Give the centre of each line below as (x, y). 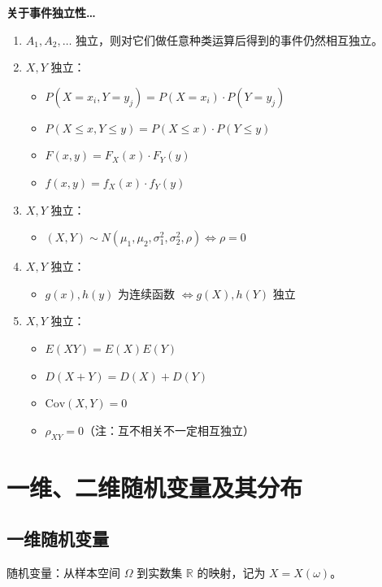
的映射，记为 (231, 573)
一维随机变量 (58, 539)
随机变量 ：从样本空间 (63, 573)
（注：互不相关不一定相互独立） (169, 430)
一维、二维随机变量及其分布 (155, 487)
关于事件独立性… (51, 12)
